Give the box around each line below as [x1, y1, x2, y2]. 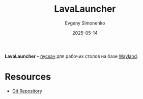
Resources [5, 71, 51, 83]
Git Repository [12, 88, 43, 94]
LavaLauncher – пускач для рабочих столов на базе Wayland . [5, 53, 138, 59]
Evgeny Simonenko [65, 20, 105, 26]
